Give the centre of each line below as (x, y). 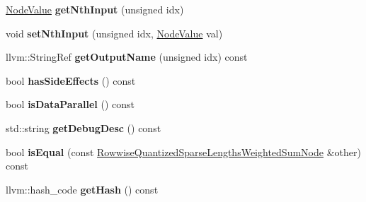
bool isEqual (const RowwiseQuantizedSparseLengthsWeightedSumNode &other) (183, 151)
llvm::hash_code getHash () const (82, 189)
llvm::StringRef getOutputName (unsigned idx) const (127, 57)
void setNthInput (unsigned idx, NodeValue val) (114, 33)
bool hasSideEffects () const (71, 80)
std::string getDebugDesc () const (84, 127)
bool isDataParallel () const (70, 104)
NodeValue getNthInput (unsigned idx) (95, 9)
